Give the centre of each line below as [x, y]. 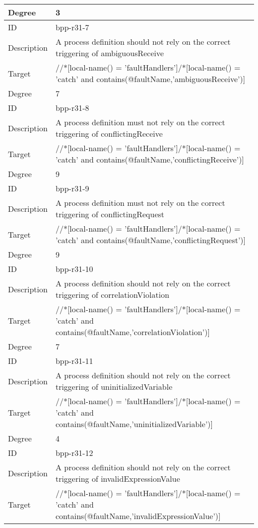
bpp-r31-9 [72, 188]
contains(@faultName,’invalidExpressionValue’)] [138, 516]
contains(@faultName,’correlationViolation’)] [132, 332]
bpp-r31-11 [74, 361]
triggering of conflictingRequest [110, 214]
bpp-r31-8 [72, 108]
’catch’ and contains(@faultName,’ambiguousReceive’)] [150, 79]
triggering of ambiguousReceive [110, 53]
